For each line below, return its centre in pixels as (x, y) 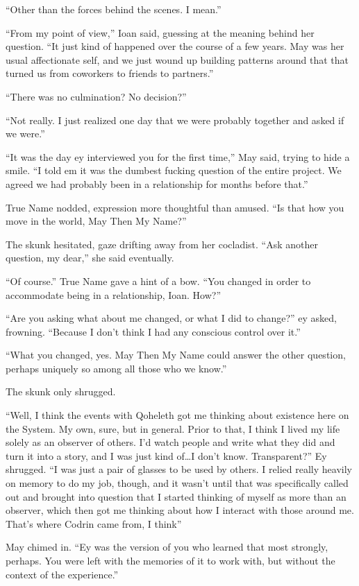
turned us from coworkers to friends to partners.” (110, 73)
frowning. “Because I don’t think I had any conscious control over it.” (153, 331)
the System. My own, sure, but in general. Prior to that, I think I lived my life (173, 428)
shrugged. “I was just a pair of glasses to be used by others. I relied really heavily (179, 469)
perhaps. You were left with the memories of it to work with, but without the (170, 560)
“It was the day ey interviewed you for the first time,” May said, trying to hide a (178, 156)
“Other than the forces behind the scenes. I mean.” (114, 9)
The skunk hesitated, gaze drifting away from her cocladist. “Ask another (162, 244)
